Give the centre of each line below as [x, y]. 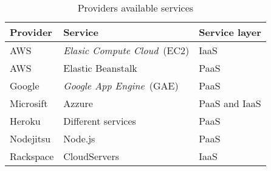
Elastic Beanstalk [100, 68]
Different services [100, 121]
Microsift [29, 103]
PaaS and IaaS [230, 103]
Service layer [230, 32]
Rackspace [32, 156]
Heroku [25, 121]
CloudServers [91, 156]
